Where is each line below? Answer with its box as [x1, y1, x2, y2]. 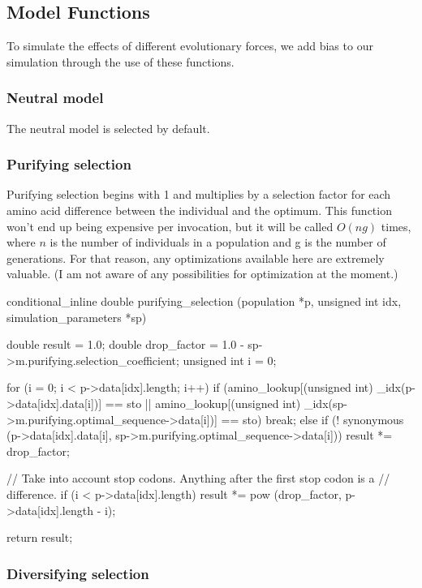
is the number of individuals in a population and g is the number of [50, 234, 386, 251]
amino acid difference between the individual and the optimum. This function [6, 202, 392, 219]
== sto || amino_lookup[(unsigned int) [105, 394, 301, 411]
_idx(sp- [304, 394, 347, 411]
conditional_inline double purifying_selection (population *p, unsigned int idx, [6, 292, 402, 309]
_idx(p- [377, 379, 416, 396]
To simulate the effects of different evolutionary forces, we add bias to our [6, 37, 373, 54]
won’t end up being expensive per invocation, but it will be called [6, 217, 334, 234]
